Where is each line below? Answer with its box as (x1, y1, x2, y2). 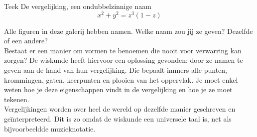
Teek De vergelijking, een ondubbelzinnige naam (4, 1, 151, 11)
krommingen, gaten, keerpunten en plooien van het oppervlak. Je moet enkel (4, 74, 238, 85)
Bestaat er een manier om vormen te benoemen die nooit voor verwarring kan (4, 45, 242, 55)
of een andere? (4, 35, 48, 46)
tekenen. (4, 94, 29, 104)
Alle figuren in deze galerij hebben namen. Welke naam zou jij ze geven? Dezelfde (4, 25, 253, 36)
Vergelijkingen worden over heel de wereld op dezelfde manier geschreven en (4, 104, 236, 114)
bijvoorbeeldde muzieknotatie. (4, 123, 96, 134)
